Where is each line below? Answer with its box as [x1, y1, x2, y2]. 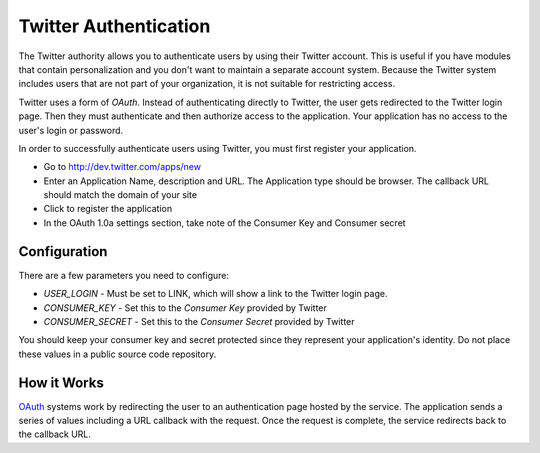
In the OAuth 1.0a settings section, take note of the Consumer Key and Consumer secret [43, 216, 406, 229]
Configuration [18, 243, 108, 260]
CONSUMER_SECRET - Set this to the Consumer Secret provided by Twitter [43, 315, 355, 327]
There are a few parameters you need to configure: [18, 269, 230, 281]
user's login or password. [18, 124, 124, 136]
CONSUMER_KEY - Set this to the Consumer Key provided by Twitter [43, 301, 327, 314]
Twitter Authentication [18, 15, 211, 37]
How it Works [18, 374, 104, 391]
